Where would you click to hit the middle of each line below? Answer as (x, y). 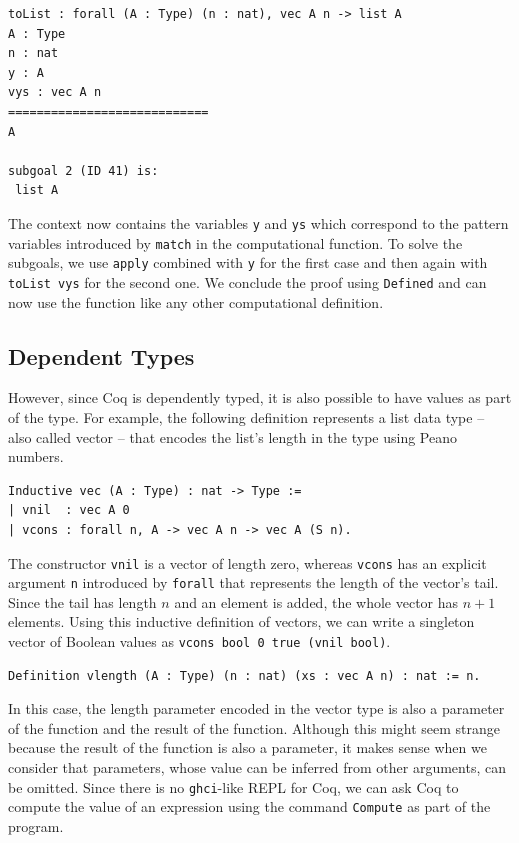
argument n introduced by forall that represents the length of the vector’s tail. (253, 582)
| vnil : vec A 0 (69, 510)
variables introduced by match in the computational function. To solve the (235, 242)
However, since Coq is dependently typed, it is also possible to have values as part (260, 397)
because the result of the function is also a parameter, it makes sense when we (247, 747)
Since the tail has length (82, 601)
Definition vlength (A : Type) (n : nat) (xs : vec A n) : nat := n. (244, 675)
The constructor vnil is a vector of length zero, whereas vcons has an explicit (247, 562)
